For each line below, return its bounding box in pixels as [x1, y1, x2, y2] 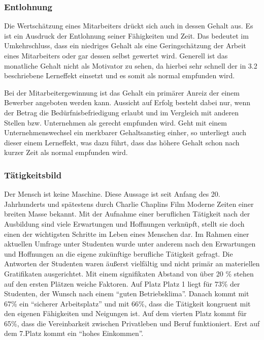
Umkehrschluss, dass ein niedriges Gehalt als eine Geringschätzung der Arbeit [4, 40, 246, 51]
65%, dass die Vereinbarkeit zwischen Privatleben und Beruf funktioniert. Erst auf [4, 318, 260, 328]
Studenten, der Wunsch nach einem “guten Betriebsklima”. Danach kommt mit [4, 288, 249, 299]
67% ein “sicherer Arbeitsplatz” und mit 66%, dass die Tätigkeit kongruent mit [4, 298, 251, 308]
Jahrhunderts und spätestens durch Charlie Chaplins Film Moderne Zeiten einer [4, 198, 254, 209]
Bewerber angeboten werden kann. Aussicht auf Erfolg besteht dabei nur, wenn [4, 97, 250, 108]
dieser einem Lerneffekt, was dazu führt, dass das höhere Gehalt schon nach [4, 137, 240, 147]
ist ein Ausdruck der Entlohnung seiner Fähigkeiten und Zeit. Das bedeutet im [4, 30, 249, 41]
